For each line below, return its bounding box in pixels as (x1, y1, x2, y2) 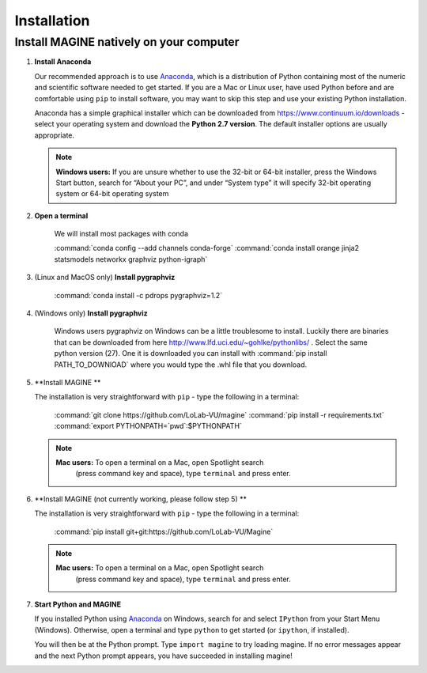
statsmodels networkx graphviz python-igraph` (54, 254, 208, 264)
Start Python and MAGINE (34, 599, 122, 609)
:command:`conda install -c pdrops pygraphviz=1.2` (54, 290, 223, 300)
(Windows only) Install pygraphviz (34, 308, 148, 318)
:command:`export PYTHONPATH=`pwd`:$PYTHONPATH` (54, 422, 243, 431)
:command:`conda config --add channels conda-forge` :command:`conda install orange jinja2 (54, 244, 360, 253)
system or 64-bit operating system (55, 189, 169, 198)
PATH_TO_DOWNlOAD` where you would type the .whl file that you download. (54, 360, 308, 369)
